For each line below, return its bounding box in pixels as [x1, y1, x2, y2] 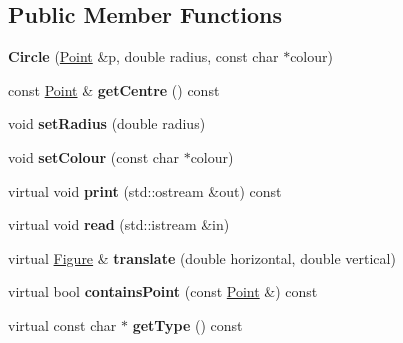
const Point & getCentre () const [8, 79, 220, 100]
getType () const [132, 314, 243, 335]
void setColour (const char [8, 146, 179, 167]
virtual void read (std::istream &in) [8, 214, 230, 235]
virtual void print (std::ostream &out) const [8, 180, 282, 201]
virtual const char [8, 314, 117, 335]
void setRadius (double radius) [8, 113, 206, 134]
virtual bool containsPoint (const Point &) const [8, 281, 318, 302]
